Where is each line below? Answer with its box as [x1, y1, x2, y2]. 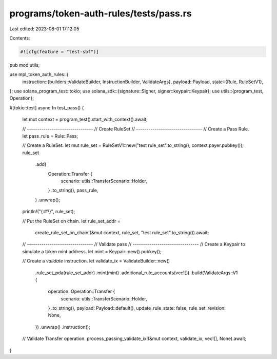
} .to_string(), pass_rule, [48, 187, 98, 194]
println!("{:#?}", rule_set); [22, 209, 75, 215]
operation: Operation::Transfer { [48, 288, 115, 295]
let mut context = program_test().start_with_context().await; [22, 116, 148, 123]
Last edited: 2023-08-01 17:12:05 [9, 26, 80, 32]
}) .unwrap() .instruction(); [35, 324, 91, 330]
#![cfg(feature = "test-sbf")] [20, 49, 100, 54]
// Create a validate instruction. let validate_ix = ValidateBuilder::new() [22, 258, 170, 264]
